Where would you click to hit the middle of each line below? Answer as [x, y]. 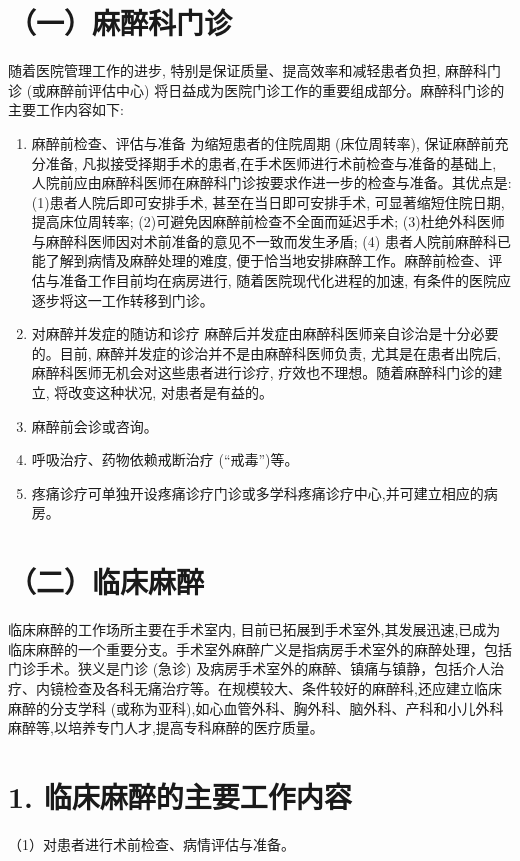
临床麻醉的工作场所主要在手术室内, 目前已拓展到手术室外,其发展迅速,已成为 [254, 629]
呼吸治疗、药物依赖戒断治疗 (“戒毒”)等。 [165, 459]
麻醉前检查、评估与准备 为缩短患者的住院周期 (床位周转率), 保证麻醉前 [263, 142]
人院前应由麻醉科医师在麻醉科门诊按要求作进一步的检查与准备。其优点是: [271, 182]
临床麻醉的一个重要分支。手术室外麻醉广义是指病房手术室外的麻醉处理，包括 [260, 648]
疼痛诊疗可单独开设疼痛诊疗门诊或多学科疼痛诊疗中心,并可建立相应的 [257, 492]
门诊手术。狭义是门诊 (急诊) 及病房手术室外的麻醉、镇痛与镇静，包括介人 [249, 668]
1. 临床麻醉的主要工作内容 [180, 795]
